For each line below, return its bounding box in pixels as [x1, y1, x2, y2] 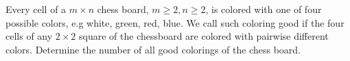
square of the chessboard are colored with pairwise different [79, 29, 329, 43]
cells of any [5, 29, 53, 43]
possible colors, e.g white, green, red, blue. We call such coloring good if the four [5, 15, 345, 29]
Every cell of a [5, 2, 67, 16]
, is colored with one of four [205, 2, 322, 16]
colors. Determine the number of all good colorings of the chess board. [5, 42, 301, 56]
